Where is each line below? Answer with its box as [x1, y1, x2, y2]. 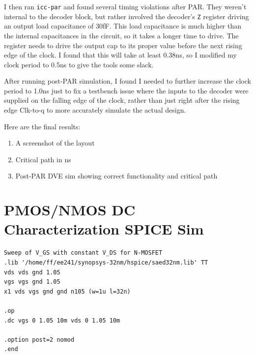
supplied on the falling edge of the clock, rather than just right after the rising [4, 95, 240, 105]
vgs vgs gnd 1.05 [4, 278, 60, 286]
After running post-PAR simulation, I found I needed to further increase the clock [4, 76, 251, 86]
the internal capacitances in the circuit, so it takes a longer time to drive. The [4, 30, 239, 40]
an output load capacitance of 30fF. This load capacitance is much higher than [4, 21, 242, 31]
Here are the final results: [4, 121, 81, 131]
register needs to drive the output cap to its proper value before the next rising [4, 40, 242, 50]
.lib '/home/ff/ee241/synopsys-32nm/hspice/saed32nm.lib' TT [4, 259, 208, 266]
